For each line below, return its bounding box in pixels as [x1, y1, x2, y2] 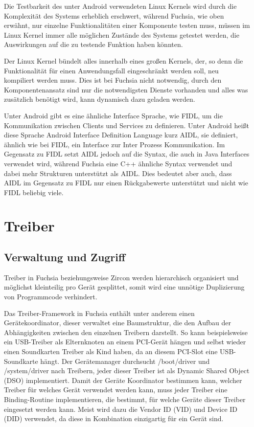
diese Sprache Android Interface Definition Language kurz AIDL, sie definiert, [4, 130, 238, 140]
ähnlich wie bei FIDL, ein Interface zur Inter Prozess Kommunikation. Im [4, 139, 225, 149]
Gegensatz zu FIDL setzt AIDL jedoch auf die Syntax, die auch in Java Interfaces [4, 149, 250, 159]
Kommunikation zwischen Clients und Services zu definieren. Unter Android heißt [4, 120, 249, 130]
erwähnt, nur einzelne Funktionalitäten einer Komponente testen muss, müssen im [4, 20, 250, 30]
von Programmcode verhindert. [4, 292, 97, 302]
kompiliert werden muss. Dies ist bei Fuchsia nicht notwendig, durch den [4, 75, 222, 85]
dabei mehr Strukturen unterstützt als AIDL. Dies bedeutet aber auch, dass [4, 168, 232, 178]
